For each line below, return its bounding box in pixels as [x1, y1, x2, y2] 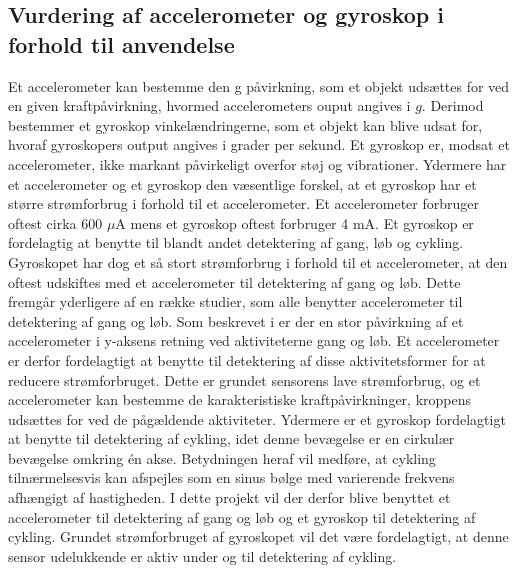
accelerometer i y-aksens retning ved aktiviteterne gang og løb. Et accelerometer [8, 330, 500, 351]
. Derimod [421, 95, 484, 116]
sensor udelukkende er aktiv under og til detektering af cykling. [8, 545, 397, 566]
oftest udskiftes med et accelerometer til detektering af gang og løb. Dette [8, 271, 461, 292]
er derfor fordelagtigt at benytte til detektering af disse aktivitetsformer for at [8, 349, 486, 370]
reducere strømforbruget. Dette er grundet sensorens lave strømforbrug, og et [8, 369, 481, 390]
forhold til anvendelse [8, 28, 235, 59]
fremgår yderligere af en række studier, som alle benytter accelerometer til [8, 291, 463, 312]
